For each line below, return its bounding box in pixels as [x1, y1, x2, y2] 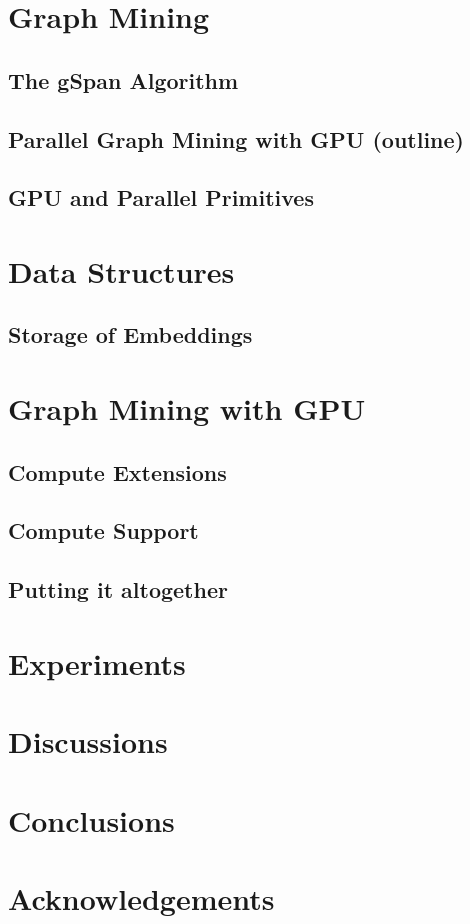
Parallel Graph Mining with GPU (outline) [8, 123, 464, 154]
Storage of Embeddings [8, 319, 253, 350]
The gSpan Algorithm [8, 64, 239, 95]
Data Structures [8, 250, 235, 291]
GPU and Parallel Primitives [8, 182, 314, 213]
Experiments [8, 642, 186, 683]
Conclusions [8, 799, 175, 840]
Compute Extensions [8, 456, 227, 487]
